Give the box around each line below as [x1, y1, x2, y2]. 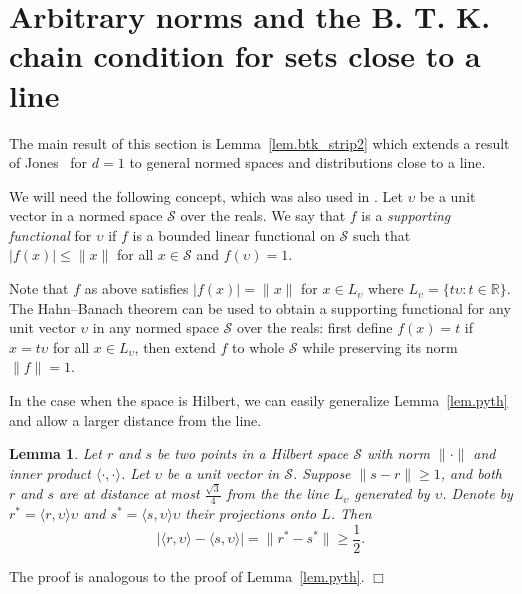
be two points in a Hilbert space [156, 443, 349, 464]
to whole [232, 336, 285, 357]
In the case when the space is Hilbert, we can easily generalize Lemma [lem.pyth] [9, 390, 508, 411]
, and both [440, 462, 502, 483]
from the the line [226, 483, 329, 504]
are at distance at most [59, 483, 200, 504]
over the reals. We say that [180, 205, 346, 226]
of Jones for [9, 152, 88, 173]
